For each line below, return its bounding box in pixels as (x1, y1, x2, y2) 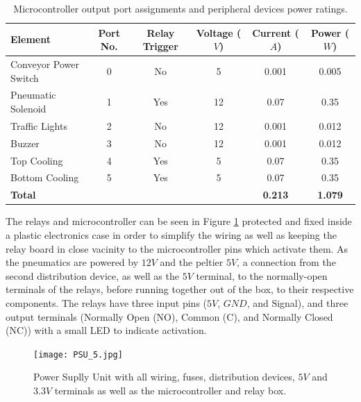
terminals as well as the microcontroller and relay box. (54, 383, 287, 397)
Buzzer (10, 135, 40, 150)
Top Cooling (10, 153, 63, 167)
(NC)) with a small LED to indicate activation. (6, 323, 207, 337)
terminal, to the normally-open (196, 268, 328, 283)
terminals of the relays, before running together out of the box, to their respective (6, 282, 354, 296)
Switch (10, 70, 39, 85)
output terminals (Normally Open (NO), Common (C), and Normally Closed (6, 309, 333, 324)
